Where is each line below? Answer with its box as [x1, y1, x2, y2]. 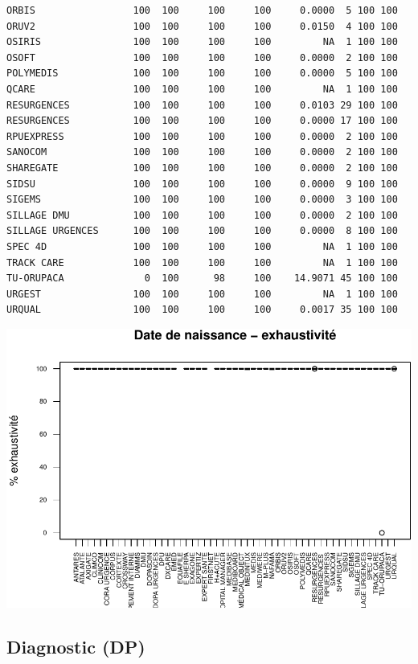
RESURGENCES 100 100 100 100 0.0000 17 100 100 [6, 115, 398, 127]
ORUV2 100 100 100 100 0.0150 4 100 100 [6, 20, 398, 32]
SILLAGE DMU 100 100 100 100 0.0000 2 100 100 [6, 209, 398, 221]
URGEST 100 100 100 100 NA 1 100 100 [6, 288, 398, 300]
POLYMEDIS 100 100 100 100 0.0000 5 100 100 [6, 68, 398, 80]
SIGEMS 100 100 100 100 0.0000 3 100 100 [6, 194, 398, 206]
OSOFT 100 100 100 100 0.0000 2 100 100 [6, 51, 398, 64]
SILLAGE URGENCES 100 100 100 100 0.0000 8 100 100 [6, 225, 398, 237]
